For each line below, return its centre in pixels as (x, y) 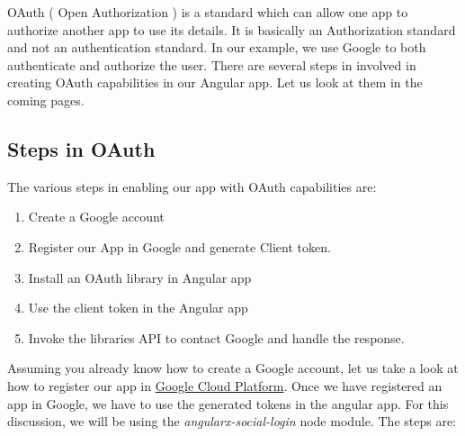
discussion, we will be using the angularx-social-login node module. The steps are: (232, 421)
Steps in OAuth (81, 148)
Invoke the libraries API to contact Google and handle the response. (216, 337)
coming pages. (46, 100)
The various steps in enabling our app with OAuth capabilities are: (192, 186)
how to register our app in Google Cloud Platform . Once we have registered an (225, 385)
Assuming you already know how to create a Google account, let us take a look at (233, 368)
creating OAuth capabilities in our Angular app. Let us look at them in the (215, 82)
